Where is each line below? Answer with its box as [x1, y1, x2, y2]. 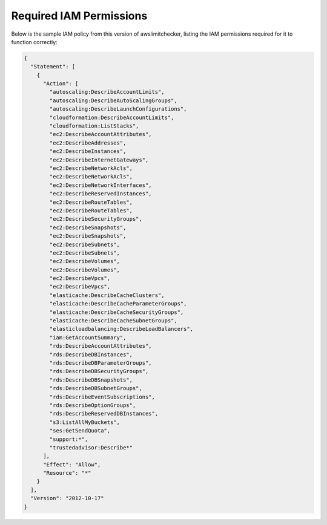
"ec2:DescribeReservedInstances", [49, 191, 152, 197]
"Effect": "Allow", [43, 461, 101, 468]
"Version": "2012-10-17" [30, 495, 104, 502]
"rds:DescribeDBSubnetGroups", [49, 385, 142, 392]
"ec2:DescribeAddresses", [49, 139, 127, 146]
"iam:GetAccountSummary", [49, 334, 127, 341]
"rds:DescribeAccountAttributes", [49, 342, 152, 350]
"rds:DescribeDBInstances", [49, 351, 133, 358]
